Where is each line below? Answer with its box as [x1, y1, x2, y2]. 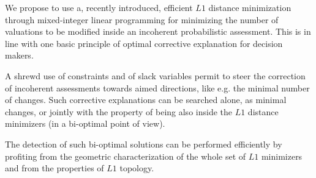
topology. [119, 162, 154, 174]
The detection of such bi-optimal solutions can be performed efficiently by [5, 137, 282, 150]
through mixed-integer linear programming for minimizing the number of [5, 13, 279, 26]
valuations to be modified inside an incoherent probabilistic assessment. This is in [5, 25, 311, 38]
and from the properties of [5, 162, 104, 174]
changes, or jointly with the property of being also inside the [5, 105, 232, 118]
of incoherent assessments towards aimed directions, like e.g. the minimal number [5, 81, 310, 94]
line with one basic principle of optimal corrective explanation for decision [5, 37, 283, 49]
